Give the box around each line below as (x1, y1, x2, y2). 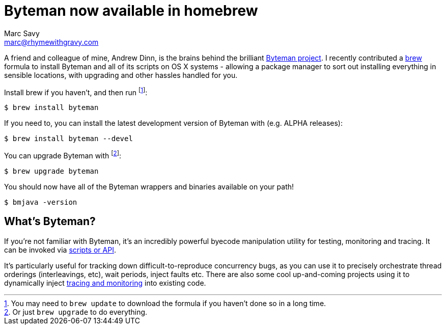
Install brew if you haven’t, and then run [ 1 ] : (4, 86, 148, 97)
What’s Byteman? (4, 215, 96, 228)
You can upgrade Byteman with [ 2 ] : (4, 150, 121, 160)
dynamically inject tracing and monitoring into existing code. (4, 278, 206, 287)
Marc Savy (4, 29, 40, 38)
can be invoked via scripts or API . (4, 245, 116, 254)
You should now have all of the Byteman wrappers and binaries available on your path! (4, 182, 294, 191)
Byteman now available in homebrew (4, 2, 258, 19)
